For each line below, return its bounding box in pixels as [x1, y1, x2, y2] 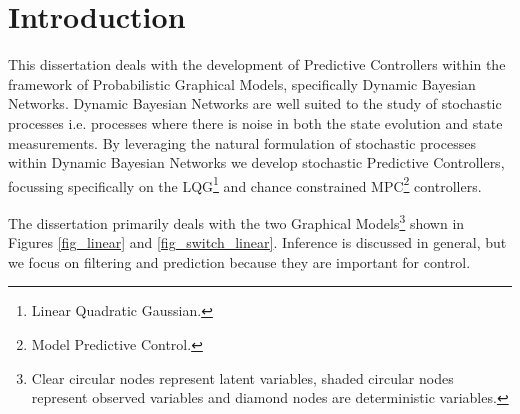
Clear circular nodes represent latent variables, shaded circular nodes [31, 367, 454, 388]
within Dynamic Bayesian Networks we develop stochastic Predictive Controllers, [8, 152, 505, 173]
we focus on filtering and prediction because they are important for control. [8, 251, 471, 272]
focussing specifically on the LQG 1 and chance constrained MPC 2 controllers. [8, 172, 482, 196]
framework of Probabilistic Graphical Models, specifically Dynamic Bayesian [8, 73, 476, 94]
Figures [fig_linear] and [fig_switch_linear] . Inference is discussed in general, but [8, 232, 507, 253]
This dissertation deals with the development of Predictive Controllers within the [8, 54, 506, 75]
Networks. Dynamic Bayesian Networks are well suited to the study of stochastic [8, 93, 502, 114]
